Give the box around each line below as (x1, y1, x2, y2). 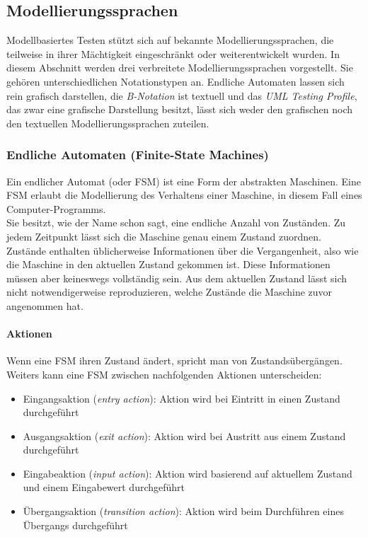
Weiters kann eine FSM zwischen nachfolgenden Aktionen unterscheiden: (6, 366, 322, 381)
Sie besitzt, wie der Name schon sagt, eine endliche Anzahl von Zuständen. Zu (6, 215, 346, 230)
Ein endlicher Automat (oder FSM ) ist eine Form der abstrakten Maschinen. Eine (6, 173, 361, 188)
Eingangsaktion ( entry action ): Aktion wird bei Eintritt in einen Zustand (23, 391, 340, 405)
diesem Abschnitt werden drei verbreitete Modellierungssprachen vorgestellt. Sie (6, 60, 353, 75)
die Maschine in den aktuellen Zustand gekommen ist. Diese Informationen (6, 257, 330, 272)
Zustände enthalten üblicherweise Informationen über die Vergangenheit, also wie (6, 243, 359, 258)
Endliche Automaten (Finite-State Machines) (6, 146, 269, 163)
